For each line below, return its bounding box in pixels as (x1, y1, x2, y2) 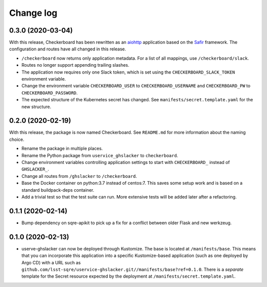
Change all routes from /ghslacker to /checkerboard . (21, 173, 137, 179)
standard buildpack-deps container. (21, 187, 94, 193)
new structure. (21, 104, 51, 110)
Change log (9, 7, 58, 18)
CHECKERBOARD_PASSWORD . (21, 89, 78, 96)
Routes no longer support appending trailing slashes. (21, 62, 130, 68)
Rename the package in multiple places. (21, 146, 103, 152)
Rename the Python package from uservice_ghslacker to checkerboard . (21, 152, 178, 158)
